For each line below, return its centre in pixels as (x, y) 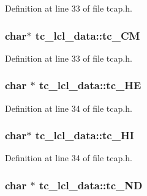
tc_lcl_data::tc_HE (90, 85)
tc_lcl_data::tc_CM (88, 35)
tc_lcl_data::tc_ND (91, 185)
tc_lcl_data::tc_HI (85, 135)
